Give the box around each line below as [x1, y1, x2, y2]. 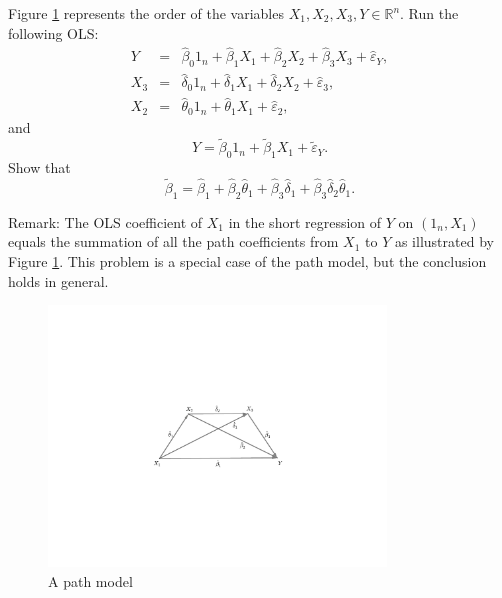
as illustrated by [394, 231, 494, 252]
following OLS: [8, 22, 99, 43]
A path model [48, 570, 133, 591]
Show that [8, 157, 71, 178]
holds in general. [8, 270, 109, 291]
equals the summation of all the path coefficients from [8, 231, 339, 252]
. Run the [400, 3, 459, 23]
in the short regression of [228, 211, 382, 232]
